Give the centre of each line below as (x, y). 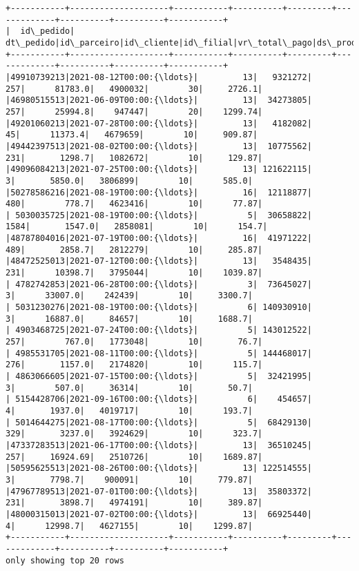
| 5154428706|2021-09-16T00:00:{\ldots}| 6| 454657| (159, 399)
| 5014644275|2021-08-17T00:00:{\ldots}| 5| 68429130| (159, 422)
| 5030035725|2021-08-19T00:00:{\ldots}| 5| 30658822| (159, 215)
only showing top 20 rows (65, 560)
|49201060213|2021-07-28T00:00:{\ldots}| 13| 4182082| (159, 123)
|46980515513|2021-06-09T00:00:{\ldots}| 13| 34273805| (159, 100)
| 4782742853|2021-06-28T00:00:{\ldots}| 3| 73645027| (159, 284)
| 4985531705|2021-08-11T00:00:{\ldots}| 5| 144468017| (159, 353)
